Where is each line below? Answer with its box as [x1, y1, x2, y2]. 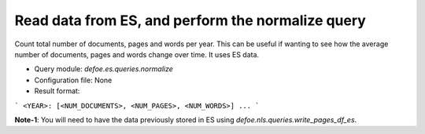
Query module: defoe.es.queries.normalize [34, 64, 173, 74]
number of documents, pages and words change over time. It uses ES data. [14, 49, 260, 59]
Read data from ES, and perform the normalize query [14, 12, 366, 29]
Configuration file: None [34, 75, 113, 85]
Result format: [34, 86, 80, 96]
